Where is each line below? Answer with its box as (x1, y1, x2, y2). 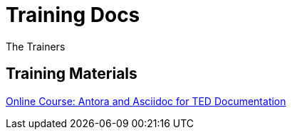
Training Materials (6, 65, 137, 83)
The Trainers (6, 40, 66, 53)
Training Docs (6, 3, 140, 27)
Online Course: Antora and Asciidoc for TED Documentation (6, 94, 286, 107)
